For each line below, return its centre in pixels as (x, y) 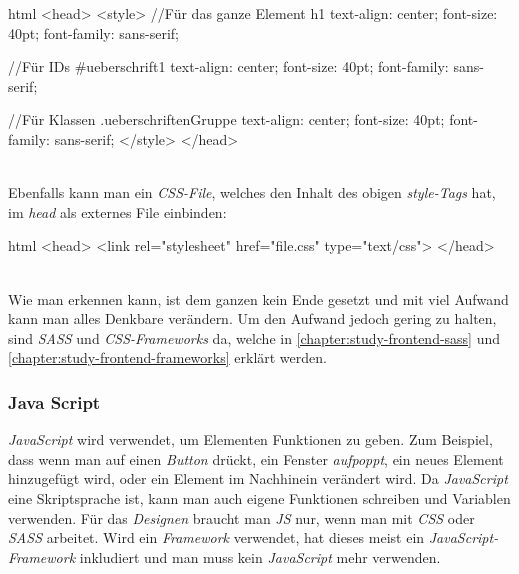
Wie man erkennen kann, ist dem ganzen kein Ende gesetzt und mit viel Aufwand (258, 298)
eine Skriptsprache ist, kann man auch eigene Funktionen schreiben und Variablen (259, 497)
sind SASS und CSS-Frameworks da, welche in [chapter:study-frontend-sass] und (254, 337)
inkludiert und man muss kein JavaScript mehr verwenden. (260, 556)
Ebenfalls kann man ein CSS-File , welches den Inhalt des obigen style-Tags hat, (252, 192)
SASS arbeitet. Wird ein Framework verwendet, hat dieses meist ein (216, 537)
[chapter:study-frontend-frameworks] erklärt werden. (167, 357)
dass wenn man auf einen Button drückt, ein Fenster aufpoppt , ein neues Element (256, 458)
